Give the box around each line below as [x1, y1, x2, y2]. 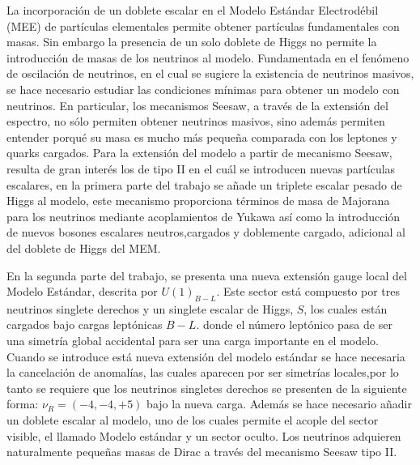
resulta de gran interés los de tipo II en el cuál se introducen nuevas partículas [6, 160, 396, 177]
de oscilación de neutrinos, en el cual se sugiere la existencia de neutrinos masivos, [6, 65, 414, 82]
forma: [6, 395, 39, 412]
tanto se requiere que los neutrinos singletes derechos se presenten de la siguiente [6, 379, 407, 396]
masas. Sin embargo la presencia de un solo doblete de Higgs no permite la [6, 33, 377, 50]
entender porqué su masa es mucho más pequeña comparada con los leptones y [6, 128, 397, 145]
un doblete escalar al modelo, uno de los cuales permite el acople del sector [6, 412, 379, 429]
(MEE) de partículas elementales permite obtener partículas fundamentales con [6, 17, 400, 34]
